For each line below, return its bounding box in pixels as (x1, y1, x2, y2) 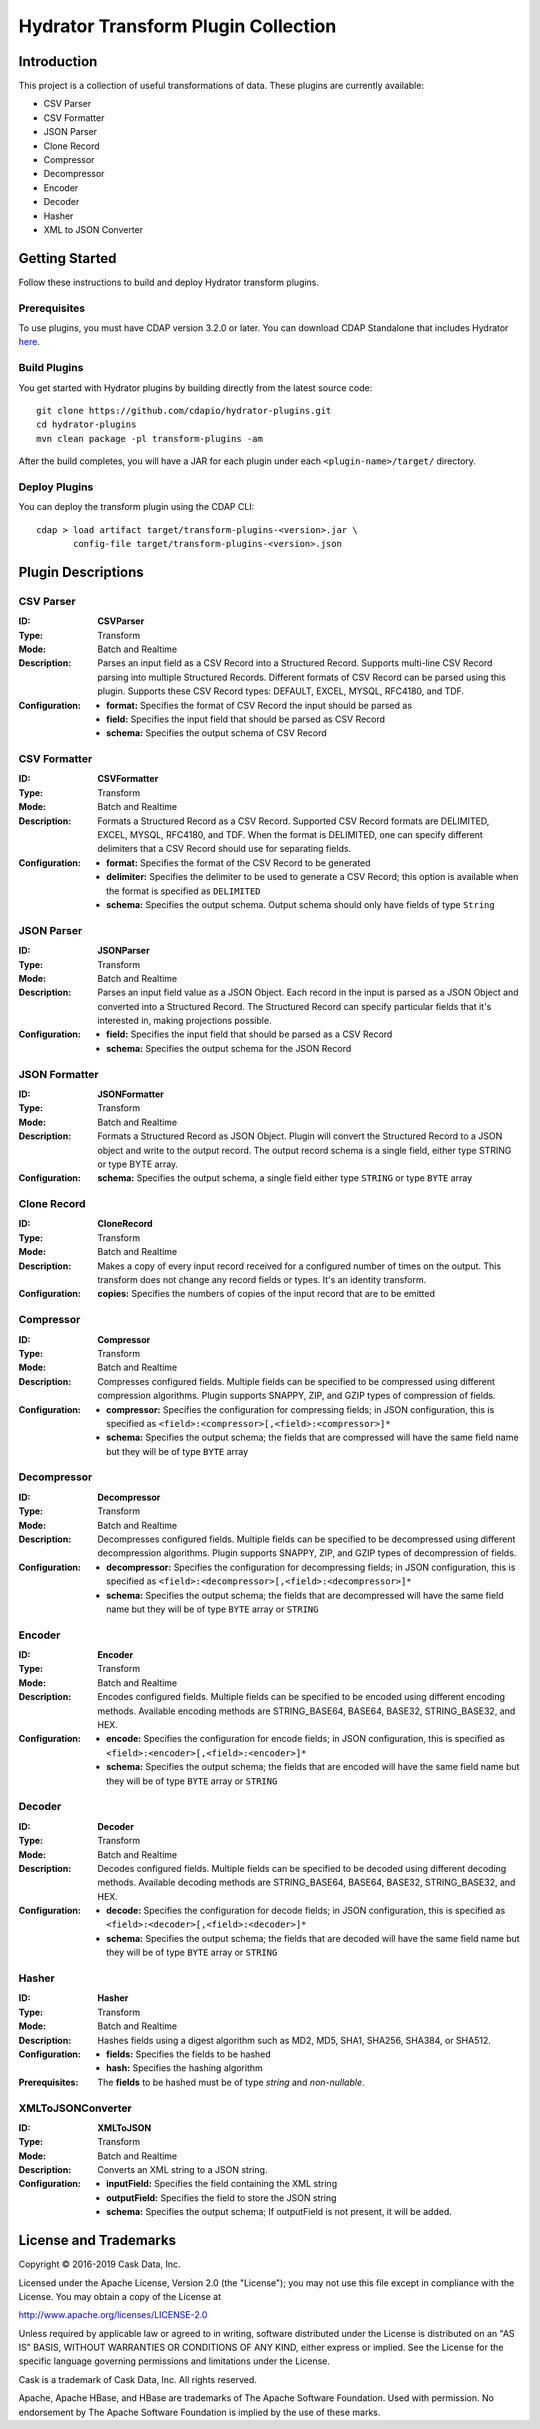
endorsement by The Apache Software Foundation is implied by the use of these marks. (18, 2406, 381, 2418)
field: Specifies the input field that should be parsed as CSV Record (106, 713, 385, 725)
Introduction (18, 53, 98, 70)
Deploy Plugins (18, 480, 94, 494)
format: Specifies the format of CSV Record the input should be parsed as (106, 699, 413, 711)
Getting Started (18, 250, 117, 267)
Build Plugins (18, 361, 84, 375)
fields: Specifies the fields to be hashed (106, 2048, 272, 2060)
